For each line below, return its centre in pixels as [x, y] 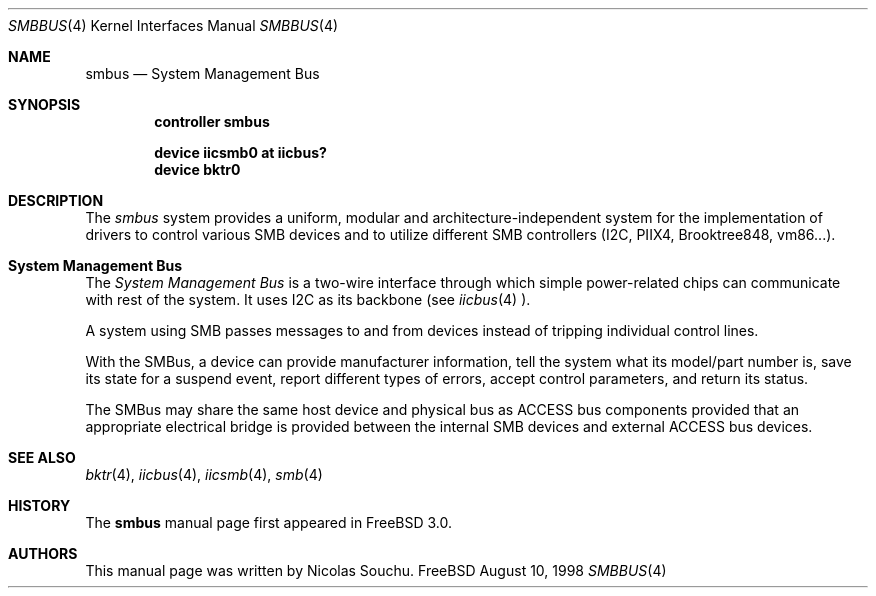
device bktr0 [197, 169]
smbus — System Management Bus [202, 73]
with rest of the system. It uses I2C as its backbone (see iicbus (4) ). [308, 299]
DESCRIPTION [56, 200]
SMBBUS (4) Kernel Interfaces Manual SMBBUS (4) [173, 25]
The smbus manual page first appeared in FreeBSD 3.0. [269, 522]
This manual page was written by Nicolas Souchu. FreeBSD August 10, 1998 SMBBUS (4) [376, 570]
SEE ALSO [42, 457]
